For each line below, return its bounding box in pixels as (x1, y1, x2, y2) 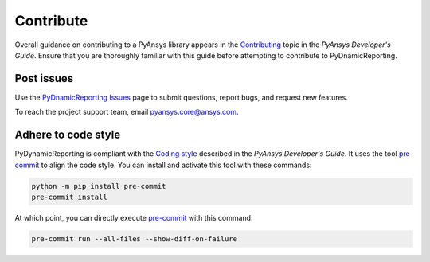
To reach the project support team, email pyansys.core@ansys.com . (14, 108, 239, 117)
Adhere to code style (14, 128, 121, 142)
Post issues (14, 72, 74, 85)
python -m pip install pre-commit (31, 182, 166, 190)
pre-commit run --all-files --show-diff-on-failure (31, 234, 238, 243)
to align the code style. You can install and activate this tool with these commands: (41, 160, 312, 170)
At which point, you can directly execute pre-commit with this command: (14, 213, 253, 222)
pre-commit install (31, 192, 107, 201)
